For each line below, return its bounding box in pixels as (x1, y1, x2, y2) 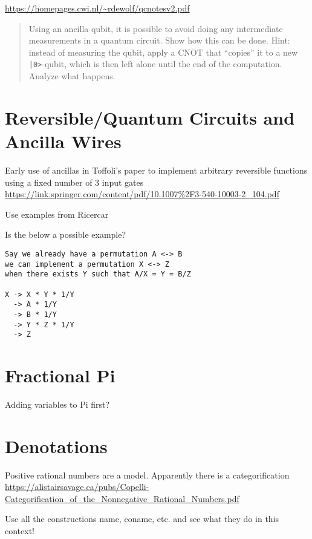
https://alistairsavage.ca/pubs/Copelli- (5, 480, 149, 493)
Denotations (5, 433, 108, 458)
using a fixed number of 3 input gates (5, 175, 144, 188)
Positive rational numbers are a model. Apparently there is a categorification (5, 468, 290, 481)
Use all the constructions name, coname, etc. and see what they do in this (5, 512, 279, 525)
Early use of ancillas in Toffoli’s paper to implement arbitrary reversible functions (5, 163, 308, 176)
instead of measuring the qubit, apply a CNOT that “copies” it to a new (28, 45, 298, 58)
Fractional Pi (5, 363, 115, 387)
